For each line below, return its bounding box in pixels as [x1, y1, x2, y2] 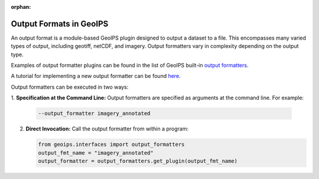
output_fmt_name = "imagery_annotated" [38, 149, 154, 156]
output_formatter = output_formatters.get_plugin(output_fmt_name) [38, 157, 238, 164]
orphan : [11, 4, 31, 10]
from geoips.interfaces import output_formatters [38, 141, 185, 148]
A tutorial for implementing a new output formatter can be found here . [11, 73, 181, 80]
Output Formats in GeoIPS [11, 18, 109, 29]
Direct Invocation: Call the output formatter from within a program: [25, 125, 189, 132]
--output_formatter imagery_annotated [38, 110, 151, 117]
